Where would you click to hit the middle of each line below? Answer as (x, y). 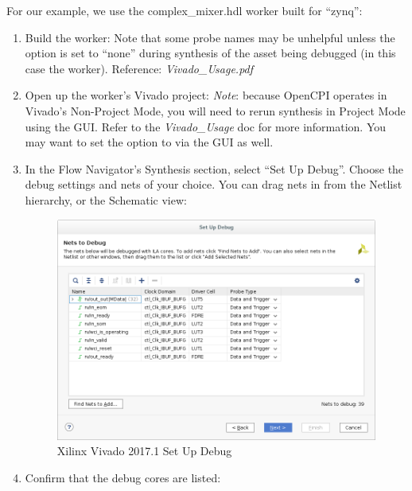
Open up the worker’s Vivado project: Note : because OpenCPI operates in (206, 95)
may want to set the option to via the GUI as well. (149, 142)
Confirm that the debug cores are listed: (123, 477)
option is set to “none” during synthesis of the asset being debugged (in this (210, 53)
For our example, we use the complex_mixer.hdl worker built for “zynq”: (185, 10)
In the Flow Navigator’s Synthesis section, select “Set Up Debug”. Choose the (214, 168)
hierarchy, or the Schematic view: (106, 199)
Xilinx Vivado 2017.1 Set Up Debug (144, 451)
